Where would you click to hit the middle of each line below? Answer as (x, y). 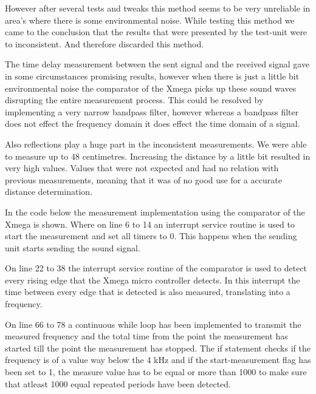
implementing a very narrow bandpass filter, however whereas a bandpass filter (152, 111)
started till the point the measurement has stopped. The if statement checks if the (158, 348)
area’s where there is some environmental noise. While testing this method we (150, 20)
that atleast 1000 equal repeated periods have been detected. (118, 383)
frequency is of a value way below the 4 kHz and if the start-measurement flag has (158, 360)
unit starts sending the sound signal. (73, 247)
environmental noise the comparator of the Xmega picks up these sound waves (151, 88)
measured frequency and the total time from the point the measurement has (146, 336)
